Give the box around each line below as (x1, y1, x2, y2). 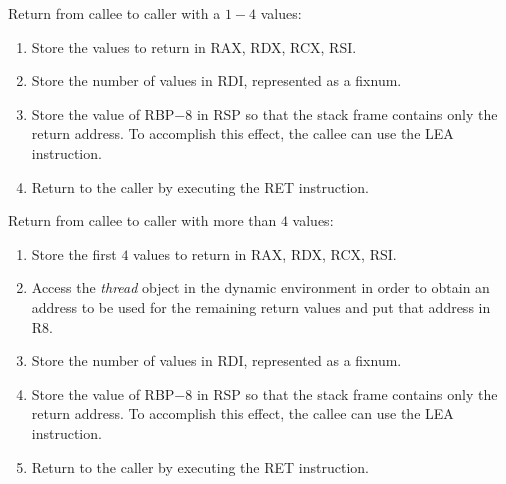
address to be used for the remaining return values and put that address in (31, 296, 491, 317)
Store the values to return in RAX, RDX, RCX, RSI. (31, 36, 357, 57)
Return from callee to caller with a (8, 3, 221, 23)
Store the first (31, 243, 117, 264)
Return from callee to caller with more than (8, 210, 277, 231)
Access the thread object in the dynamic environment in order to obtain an (31, 277, 490, 298)
